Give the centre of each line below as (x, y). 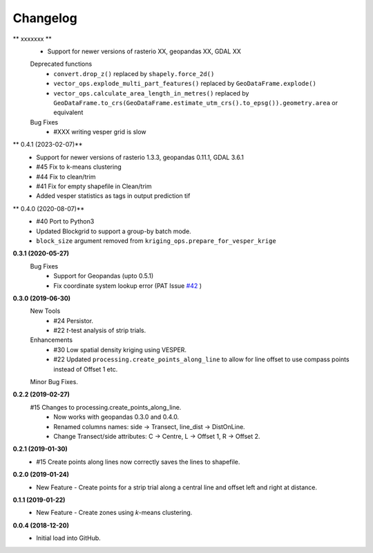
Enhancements (51, 340)
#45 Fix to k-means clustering (79, 167)
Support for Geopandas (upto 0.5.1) (104, 276)
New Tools (45, 311)
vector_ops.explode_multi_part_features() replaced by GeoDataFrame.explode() (185, 84)
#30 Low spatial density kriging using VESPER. (120, 350)
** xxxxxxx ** (32, 39)
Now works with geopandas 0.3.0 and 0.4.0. (116, 417)
